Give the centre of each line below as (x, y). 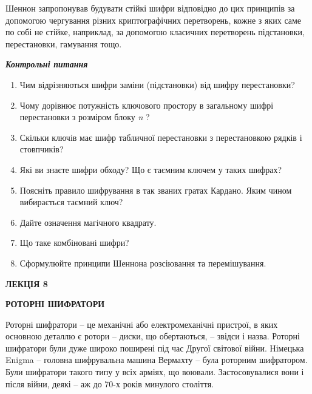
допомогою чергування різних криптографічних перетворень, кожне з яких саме (154, 20)
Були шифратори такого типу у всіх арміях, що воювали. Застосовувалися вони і (155, 372)
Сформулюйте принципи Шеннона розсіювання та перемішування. (143, 263)
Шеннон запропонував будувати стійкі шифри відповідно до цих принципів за (150, 8)
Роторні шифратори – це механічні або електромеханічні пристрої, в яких (142, 324)
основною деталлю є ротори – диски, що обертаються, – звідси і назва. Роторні (153, 336)
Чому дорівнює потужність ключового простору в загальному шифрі (147, 105)
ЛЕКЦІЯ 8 (27, 283)
